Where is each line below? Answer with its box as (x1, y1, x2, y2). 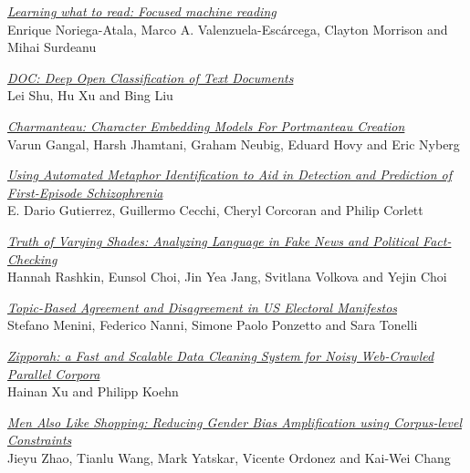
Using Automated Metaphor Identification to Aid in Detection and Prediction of (7, 165, 452, 184)
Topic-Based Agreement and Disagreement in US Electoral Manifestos (7, 297, 398, 316)
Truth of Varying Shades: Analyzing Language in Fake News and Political (7, 231, 419, 250)
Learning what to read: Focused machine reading (7, 2, 277, 20)
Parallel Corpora (7, 364, 100, 383)
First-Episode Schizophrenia (7, 182, 163, 201)
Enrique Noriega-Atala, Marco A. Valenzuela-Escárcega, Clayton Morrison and (7, 19, 448, 38)
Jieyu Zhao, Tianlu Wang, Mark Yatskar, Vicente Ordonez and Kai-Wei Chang (7, 447, 451, 467)
